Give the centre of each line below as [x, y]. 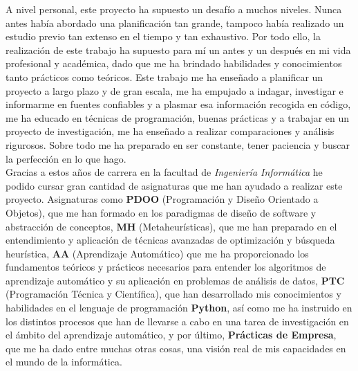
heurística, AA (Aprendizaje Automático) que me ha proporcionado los [157, 253]
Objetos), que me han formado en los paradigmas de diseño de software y [161, 212]
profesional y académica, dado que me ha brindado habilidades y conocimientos [174, 63]
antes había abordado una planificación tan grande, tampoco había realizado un [175, 22]
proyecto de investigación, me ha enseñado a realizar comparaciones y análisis [170, 131]
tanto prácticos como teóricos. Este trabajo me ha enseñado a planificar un [164, 76]
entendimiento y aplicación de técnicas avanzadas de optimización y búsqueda [170, 240]
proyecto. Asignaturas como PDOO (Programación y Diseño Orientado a [162, 199]
